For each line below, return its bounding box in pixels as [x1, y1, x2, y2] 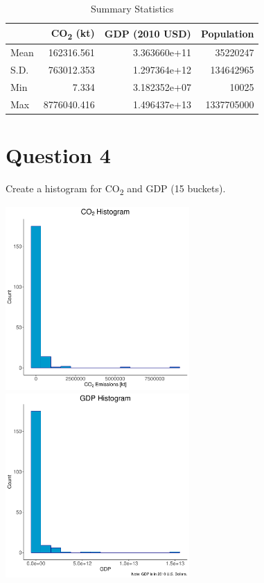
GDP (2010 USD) [104, 26, 191, 40]
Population [200, 26, 254, 40]
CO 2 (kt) [51, 25, 95, 42]
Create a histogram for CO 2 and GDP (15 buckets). [6, 180, 226, 197]
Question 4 [6, 140, 111, 169]
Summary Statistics [90, 1, 174, 15]
